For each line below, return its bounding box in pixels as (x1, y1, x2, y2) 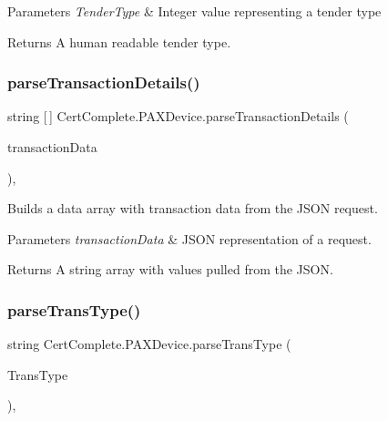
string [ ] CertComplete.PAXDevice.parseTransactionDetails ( (7, 107, 349, 126)
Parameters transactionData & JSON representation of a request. (7, 229, 372, 248)
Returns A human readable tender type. (7, 32, 231, 51)
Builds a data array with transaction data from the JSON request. (7, 199, 378, 218)
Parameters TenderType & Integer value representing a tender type (7, 2, 382, 20)
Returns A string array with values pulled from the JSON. (7, 260, 333, 279)
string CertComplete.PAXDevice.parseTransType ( (7, 334, 291, 354)
